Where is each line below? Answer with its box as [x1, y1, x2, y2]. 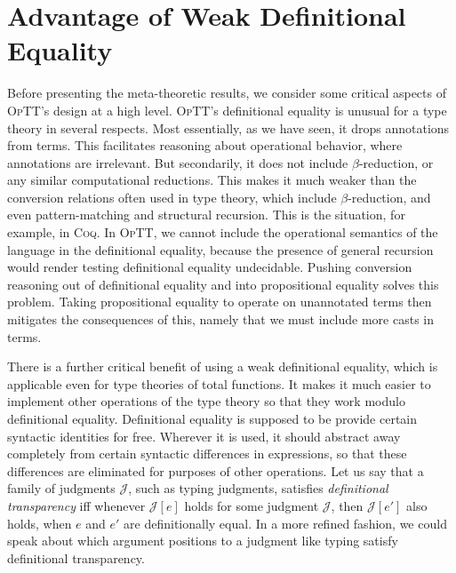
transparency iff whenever [7, 496, 146, 514]
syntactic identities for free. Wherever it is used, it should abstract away [7, 426, 401, 445]
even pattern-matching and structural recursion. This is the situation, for [7, 205, 405, 224]
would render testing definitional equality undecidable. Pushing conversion [7, 258, 412, 276]
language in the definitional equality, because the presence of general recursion [7, 240, 434, 259]
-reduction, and [348, 187, 431, 206]
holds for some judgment [184, 496, 319, 514]
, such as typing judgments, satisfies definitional [128, 479, 388, 497]
